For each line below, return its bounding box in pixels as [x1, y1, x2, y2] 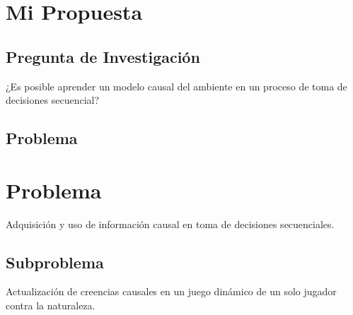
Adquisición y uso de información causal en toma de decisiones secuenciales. [6, 216, 335, 231]
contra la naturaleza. [6, 298, 96, 313]
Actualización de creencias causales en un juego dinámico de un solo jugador [6, 284, 337, 299]
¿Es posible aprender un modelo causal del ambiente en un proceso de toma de [6, 78, 347, 93]
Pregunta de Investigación [6, 45, 200, 67]
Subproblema [6, 251, 104, 273]
